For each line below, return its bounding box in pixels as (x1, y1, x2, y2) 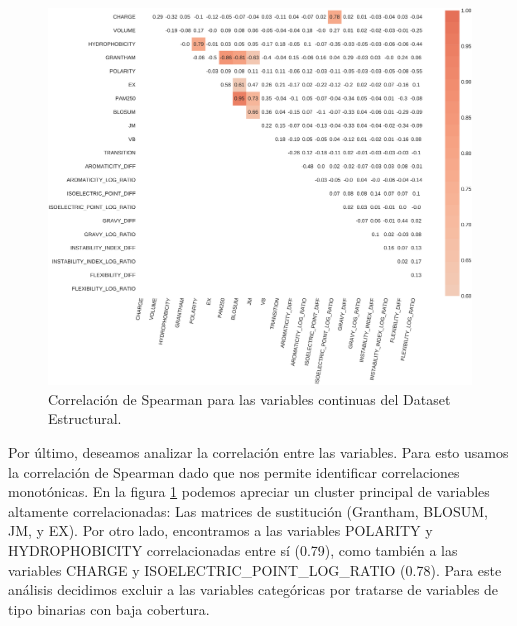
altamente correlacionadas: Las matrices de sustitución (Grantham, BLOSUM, (8, 500, 488, 521)
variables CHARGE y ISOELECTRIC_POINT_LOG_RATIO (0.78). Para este (8, 559, 502, 580)
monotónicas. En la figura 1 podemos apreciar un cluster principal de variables (8, 481, 490, 502)
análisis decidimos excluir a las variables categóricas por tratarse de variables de (8, 579, 499, 600)
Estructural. (48, 408, 122, 429)
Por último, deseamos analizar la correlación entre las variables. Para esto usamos (8, 441, 509, 462)
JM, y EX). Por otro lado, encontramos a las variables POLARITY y (8, 520, 433, 541)
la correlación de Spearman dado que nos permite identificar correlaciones (8, 461, 460, 482)
